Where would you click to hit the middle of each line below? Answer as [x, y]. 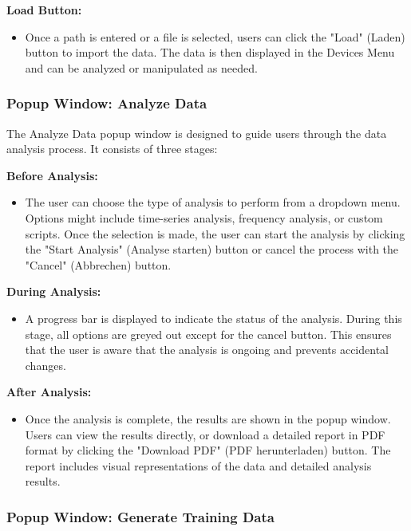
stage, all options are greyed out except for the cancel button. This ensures [208, 334]
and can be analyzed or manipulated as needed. [141, 67]
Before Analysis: [52, 175]
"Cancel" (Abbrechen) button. [98, 264]
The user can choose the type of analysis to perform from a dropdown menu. [213, 202]
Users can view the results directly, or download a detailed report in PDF [205, 434]
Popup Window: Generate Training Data [140, 516]
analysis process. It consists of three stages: [112, 149]
